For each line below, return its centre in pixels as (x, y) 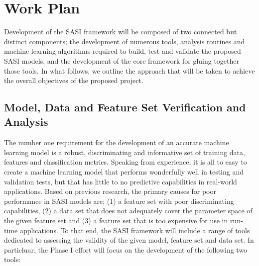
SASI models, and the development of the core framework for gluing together (122, 60)
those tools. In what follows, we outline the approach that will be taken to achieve (129, 70)
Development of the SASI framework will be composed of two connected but (121, 32)
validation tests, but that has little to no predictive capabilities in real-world (121, 181)
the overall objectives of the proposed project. (74, 80)
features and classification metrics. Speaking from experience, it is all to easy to (126, 162)
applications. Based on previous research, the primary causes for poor (110, 191)
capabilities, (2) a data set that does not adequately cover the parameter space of (128, 211)
